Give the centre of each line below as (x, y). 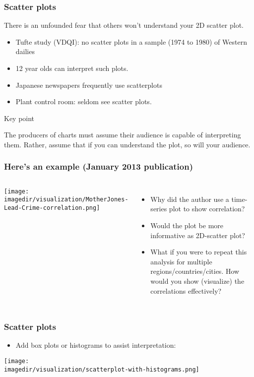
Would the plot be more (187, 225)
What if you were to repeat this (199, 252)
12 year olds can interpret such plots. (72, 68)
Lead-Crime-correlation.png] (52, 208)
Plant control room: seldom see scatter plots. (84, 101)
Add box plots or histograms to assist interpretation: (96, 345)
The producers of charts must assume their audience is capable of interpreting (123, 135)
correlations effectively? (186, 290)
